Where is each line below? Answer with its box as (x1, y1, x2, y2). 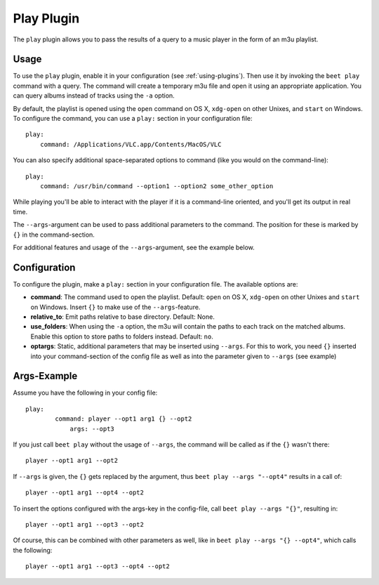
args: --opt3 (69, 425, 115, 433)
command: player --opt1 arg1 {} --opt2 (55, 415, 192, 423)
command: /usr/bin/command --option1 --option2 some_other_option (39, 182, 274, 190)
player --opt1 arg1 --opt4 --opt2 (25, 489, 144, 497)
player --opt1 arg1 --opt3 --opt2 (25, 520, 144, 528)
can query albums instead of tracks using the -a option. (13, 91, 175, 100)
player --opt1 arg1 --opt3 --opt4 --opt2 (25, 563, 170, 570)
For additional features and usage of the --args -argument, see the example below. (13, 243, 255, 251)
